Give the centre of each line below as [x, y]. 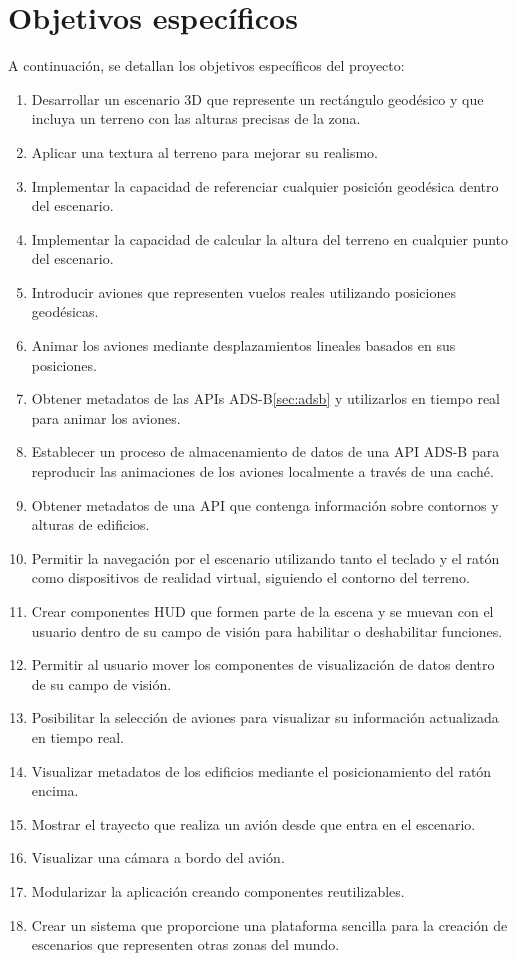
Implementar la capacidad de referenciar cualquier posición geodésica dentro [265, 185]
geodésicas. [65, 311]
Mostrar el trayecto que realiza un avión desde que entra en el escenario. [253, 823]
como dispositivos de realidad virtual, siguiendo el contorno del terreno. [250, 577]
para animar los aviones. [106, 417]
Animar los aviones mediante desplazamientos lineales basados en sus [243, 345]
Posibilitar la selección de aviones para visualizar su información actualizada [265, 717]
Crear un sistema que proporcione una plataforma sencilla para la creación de [269, 924]
